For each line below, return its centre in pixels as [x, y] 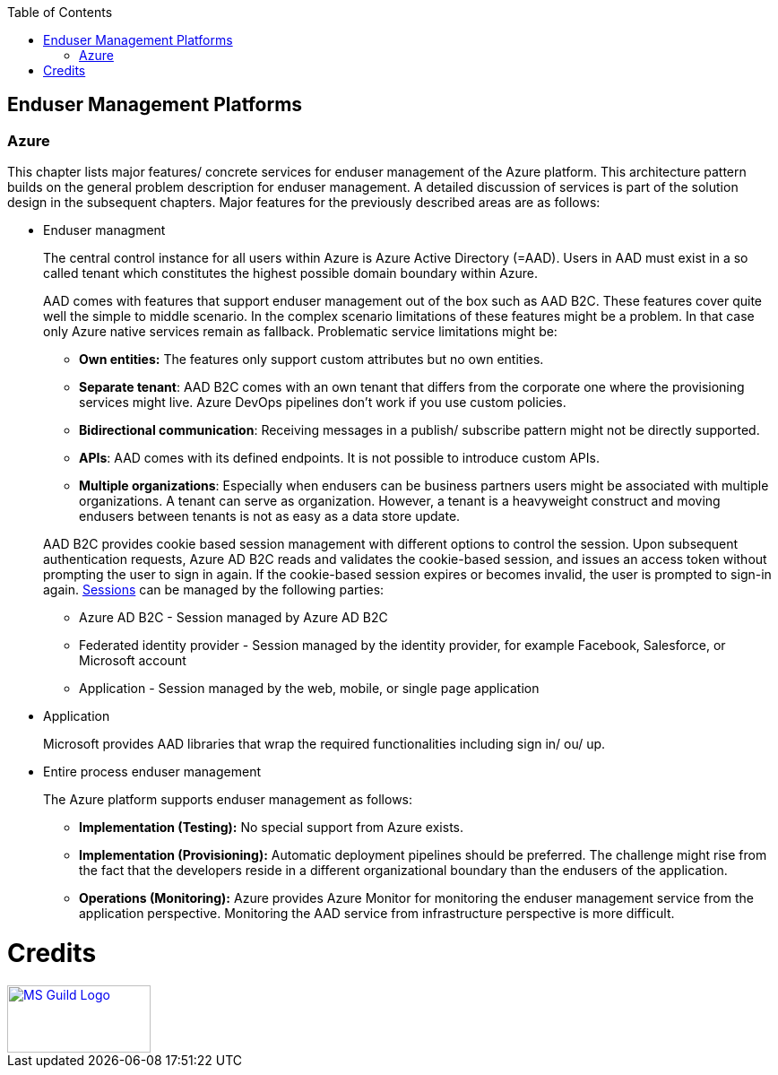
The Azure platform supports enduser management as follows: [228, 800]
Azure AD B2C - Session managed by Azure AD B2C [233, 618]
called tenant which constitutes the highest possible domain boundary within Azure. [291, 273]
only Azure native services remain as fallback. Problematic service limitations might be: [300, 332]
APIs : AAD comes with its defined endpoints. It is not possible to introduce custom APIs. [339, 458]
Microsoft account [133, 661]
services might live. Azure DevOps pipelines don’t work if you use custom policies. [323, 403]
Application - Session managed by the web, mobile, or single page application [309, 689]
